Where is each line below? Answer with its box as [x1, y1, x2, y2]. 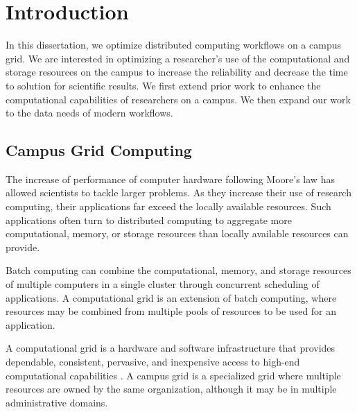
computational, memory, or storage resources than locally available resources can [6, 226, 349, 241]
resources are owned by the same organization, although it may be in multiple [6, 381, 337, 396]
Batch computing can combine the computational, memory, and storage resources [6, 263, 351, 277]
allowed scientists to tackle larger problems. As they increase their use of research [6, 185, 351, 200]
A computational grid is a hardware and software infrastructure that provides [6, 341, 336, 355]
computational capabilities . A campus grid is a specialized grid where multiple [6, 368, 341, 382]
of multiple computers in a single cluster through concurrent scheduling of [6, 277, 320, 291]
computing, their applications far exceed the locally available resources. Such [6, 199, 331, 214]
